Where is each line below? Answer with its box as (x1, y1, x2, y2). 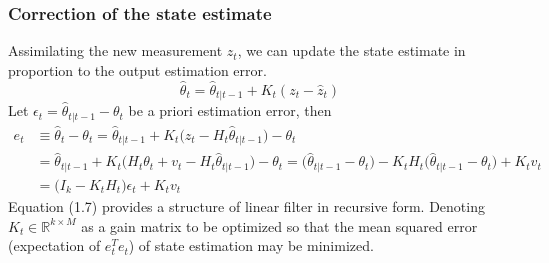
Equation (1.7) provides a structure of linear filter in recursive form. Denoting (8, 195, 485, 216)
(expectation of (8, 235, 101, 256)
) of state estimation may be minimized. (128, 235, 374, 256)
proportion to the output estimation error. (8, 59, 267, 80)
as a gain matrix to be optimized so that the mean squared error (81, 215, 478, 236)
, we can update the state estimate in (237, 40, 466, 61)
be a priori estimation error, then (128, 100, 332, 121)
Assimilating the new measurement (8, 40, 223, 61)
